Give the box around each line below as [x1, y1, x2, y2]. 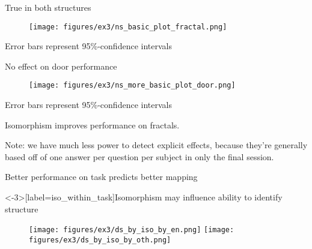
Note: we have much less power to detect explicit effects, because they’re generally [5, 139, 308, 151]
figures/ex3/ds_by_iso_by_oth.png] [29, 235, 171, 244]
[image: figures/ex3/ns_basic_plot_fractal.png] [29, 22, 227, 31]
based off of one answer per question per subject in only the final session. [5, 150, 274, 163]
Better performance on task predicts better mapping [5, 170, 198, 183]
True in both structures [5, 1, 91, 13]
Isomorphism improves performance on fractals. [5, 118, 180, 131]
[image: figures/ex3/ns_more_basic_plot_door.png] [29, 81, 236, 90]
